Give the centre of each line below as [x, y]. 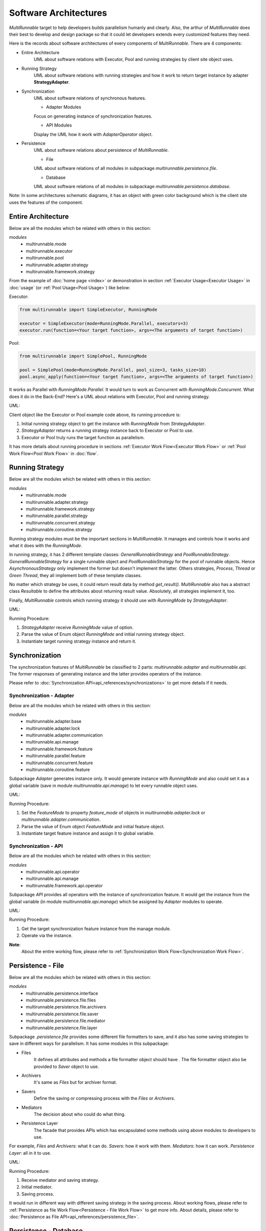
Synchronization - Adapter [42, 696]
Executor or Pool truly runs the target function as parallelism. [83, 437]
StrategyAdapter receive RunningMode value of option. [78, 627]
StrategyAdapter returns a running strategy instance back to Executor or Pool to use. [108, 430]
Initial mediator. [37, 1187]
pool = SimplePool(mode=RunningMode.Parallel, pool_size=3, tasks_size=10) [113, 370]
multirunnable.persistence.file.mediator [66, 1021]
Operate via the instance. [47, 936]
